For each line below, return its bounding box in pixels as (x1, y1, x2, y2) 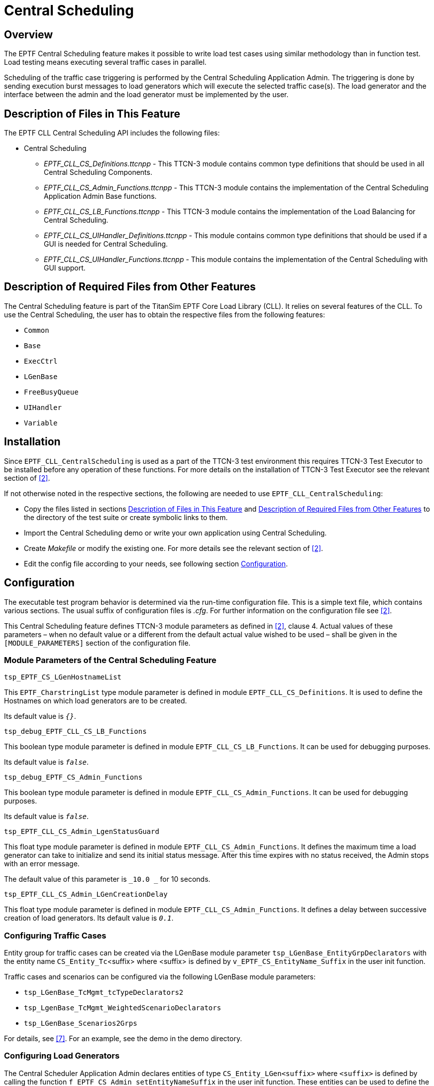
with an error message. (4, 859, 80, 868)
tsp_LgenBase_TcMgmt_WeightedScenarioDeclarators (24, 1004, 221, 1012)
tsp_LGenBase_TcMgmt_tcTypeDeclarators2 (24, 988, 184, 997)
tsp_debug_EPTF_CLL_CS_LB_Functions (4, 727, 147, 736)
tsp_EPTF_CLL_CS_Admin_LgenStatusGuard (4, 827, 159, 836)
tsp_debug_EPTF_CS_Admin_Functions (4, 773, 143, 782)
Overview (4, 28, 53, 41)
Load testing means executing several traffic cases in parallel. (4, 58, 207, 67)
